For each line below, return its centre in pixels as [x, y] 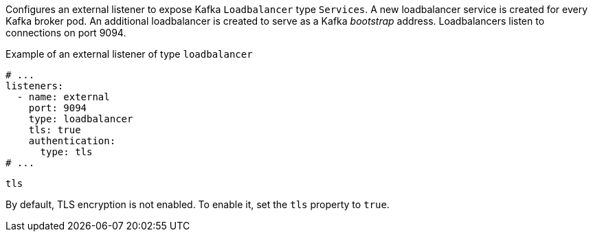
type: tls [66, 152]
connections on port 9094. [66, 33]
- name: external [63, 97]
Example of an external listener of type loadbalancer [129, 54]
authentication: [72, 141]
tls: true [55, 130]
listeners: [35, 86]
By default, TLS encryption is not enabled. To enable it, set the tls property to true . [198, 204]
